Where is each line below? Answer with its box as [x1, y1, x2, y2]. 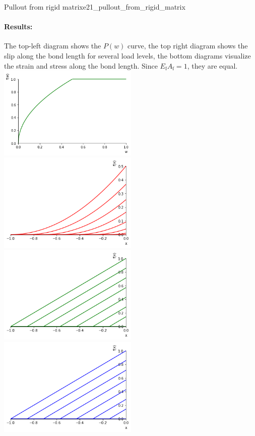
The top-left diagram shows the [4, 40, 101, 51]
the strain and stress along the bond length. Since [4, 60, 158, 71]
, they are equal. [187, 60, 238, 71]
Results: [4, 21, 33, 32]
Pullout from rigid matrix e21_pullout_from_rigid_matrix [4, 2, 185, 12]
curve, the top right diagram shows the [127, 40, 248, 51]
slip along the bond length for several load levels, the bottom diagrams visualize [4, 50, 251, 61]
